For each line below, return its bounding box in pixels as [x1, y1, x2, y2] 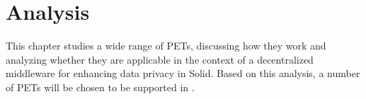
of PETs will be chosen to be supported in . [6, 79, 195, 94]
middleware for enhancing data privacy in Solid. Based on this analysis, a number [6, 66, 360, 81]
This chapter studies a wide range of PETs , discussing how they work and [6, 38, 326, 53]
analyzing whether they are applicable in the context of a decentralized [6, 52, 314, 66]
